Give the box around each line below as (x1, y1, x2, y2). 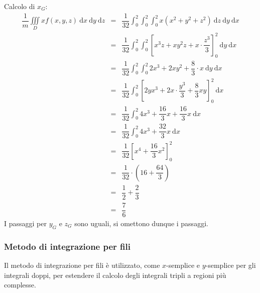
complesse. (4, 279, 36, 290)
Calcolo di (4, 1, 35, 11)
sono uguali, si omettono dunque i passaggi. (74, 218, 208, 228)
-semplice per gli (205, 259, 256, 270)
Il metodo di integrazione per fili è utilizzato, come (4, 259, 160, 270)
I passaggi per (4, 218, 47, 228)
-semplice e (166, 259, 200, 270)
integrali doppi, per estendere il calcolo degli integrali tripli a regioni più (4, 269, 226, 280)
